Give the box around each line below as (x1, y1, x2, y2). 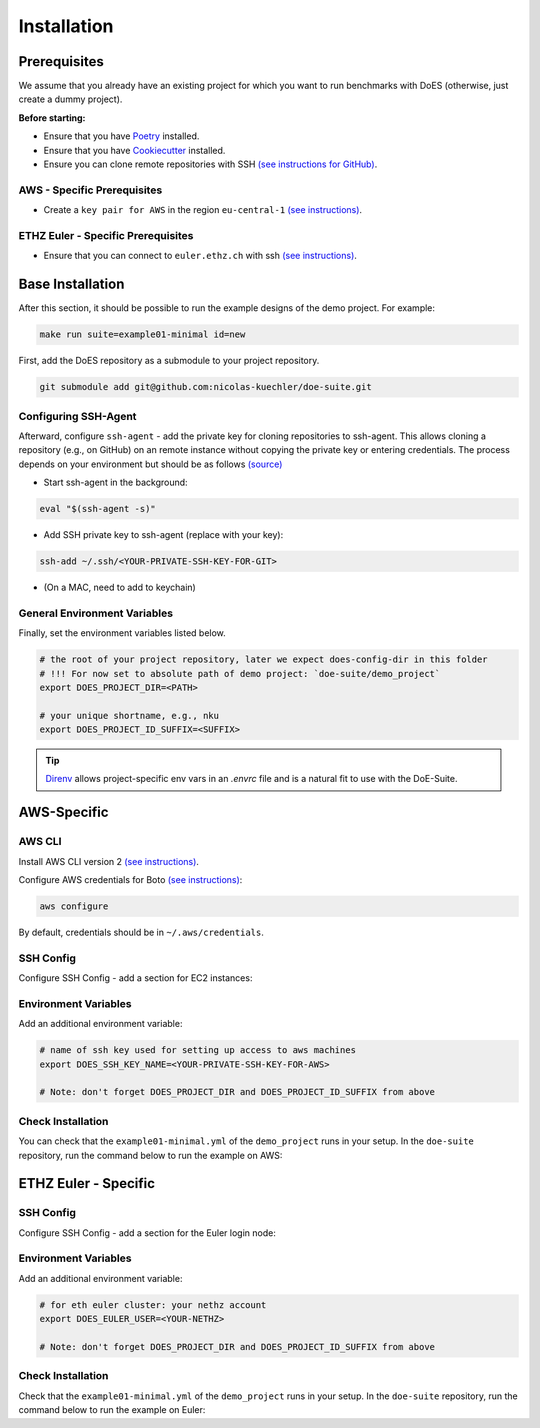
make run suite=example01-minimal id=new (39, 329, 246, 340)
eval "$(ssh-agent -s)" (39, 503, 157, 515)
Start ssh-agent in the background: (43, 476, 189, 489)
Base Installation (18, 276, 125, 293)
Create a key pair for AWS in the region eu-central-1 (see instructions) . (43, 204, 363, 216)
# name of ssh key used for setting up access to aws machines (39, 1045, 357, 1056)
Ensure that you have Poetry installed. (43, 130, 200, 142)
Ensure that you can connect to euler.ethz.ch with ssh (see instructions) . (43, 250, 357, 262)
